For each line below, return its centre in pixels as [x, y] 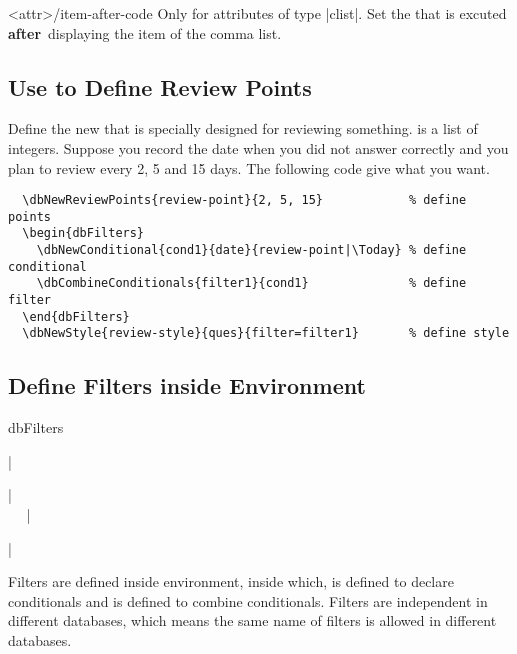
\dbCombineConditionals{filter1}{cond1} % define [251, 283]
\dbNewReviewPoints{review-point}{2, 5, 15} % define [244, 200]
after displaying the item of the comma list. [145, 32]
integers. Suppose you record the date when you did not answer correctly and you [258, 147]
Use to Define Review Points [160, 86]
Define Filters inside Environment [187, 385]
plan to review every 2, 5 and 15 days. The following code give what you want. [249, 167]
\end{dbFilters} [76, 316]
